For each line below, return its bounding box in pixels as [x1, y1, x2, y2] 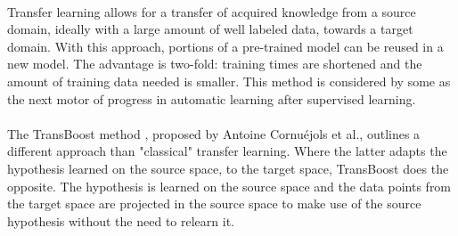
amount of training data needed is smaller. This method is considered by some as [7, 71, 451, 90]
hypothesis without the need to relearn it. [7, 211, 234, 230]
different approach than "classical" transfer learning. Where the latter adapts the [7, 142, 447, 160]
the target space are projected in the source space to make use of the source [7, 194, 421, 213]
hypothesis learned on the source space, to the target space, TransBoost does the [7, 159, 449, 177]
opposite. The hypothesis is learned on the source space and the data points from [7, 176, 452, 195]
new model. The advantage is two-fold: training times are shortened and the [7, 54, 422, 73]
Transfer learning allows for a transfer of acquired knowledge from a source [7, 2, 416, 20]
